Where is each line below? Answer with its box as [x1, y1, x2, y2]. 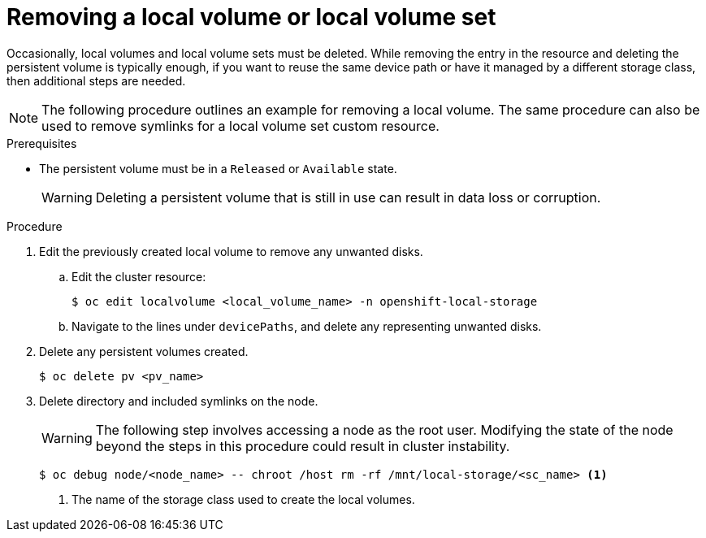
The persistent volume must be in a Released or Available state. [39, 161, 397, 176]
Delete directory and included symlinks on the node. [39, 393, 318, 408]
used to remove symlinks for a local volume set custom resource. [41, 117, 440, 134]
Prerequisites [6, 136, 77, 150]
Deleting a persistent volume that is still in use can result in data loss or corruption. [95, 189, 601, 206]
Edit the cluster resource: [71, 269, 206, 284]
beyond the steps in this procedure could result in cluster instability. [95, 437, 510, 454]
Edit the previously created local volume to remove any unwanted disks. [39, 244, 423, 258]
